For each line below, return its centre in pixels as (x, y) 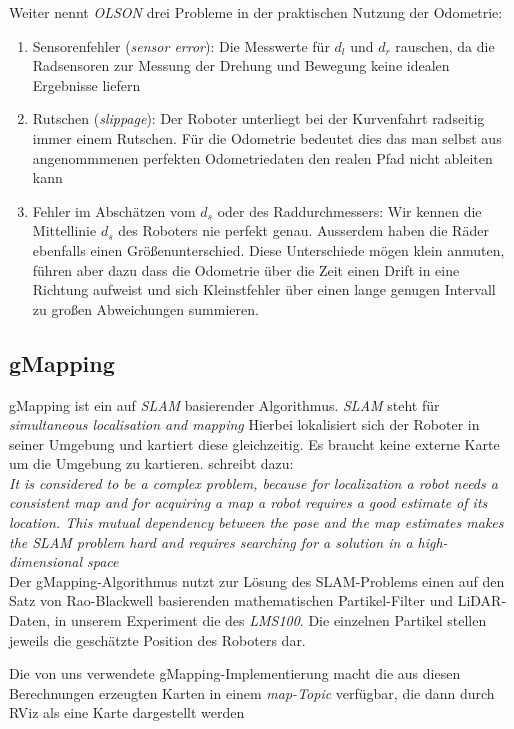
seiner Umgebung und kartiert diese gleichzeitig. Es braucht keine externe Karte (254, 443)
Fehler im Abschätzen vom (114, 210)
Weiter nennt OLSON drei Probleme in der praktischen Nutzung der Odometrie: (256, 12)
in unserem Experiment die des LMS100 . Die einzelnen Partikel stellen (270, 620)
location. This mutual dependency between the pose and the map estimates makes (256, 522)
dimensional (45, 561)
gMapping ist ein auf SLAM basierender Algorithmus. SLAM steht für (224, 404)
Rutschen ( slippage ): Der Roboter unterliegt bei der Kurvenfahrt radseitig (258, 118)
